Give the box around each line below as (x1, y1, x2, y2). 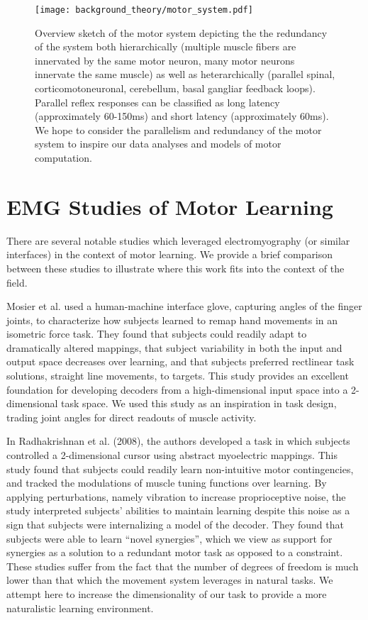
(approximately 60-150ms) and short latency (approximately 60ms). (35, 109, 329, 123)
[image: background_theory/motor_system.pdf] (35, 5, 253, 15)
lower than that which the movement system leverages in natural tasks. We (6, 572, 333, 587)
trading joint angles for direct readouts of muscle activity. (6, 409, 257, 424)
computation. (35, 150, 92, 165)
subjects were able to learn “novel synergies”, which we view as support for (6, 531, 333, 546)
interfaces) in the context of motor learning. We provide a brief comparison (6, 247, 333, 262)
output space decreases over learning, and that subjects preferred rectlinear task (6, 354, 355, 369)
